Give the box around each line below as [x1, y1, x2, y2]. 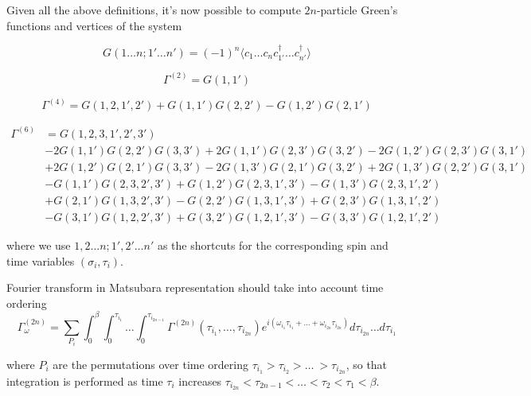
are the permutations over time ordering [53, 355, 248, 372]
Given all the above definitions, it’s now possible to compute [6, 2, 301, 17]
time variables [6, 252, 75, 269]
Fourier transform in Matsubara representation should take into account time [6, 279, 384, 296]
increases [178, 372, 222, 389]
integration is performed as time [6, 372, 163, 389]
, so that [346, 355, 388, 372]
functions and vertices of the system [6, 17, 182, 33]
